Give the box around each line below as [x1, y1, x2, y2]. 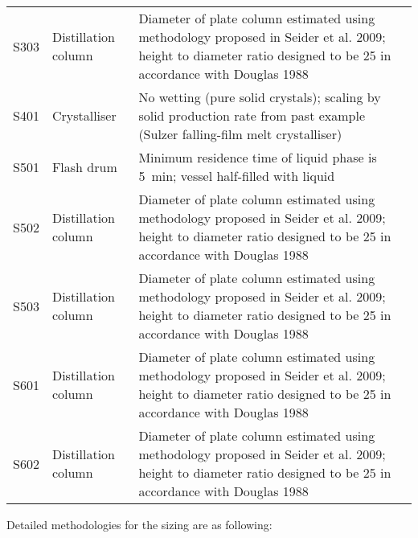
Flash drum [51, 157, 117, 176]
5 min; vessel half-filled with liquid [138, 166, 335, 185]
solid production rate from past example [138, 106, 366, 125]
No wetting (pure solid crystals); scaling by [138, 88, 381, 106]
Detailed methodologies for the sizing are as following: [6, 516, 273, 532]
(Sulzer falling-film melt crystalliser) [138, 125, 342, 143]
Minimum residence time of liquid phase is [138, 148, 377, 166]
